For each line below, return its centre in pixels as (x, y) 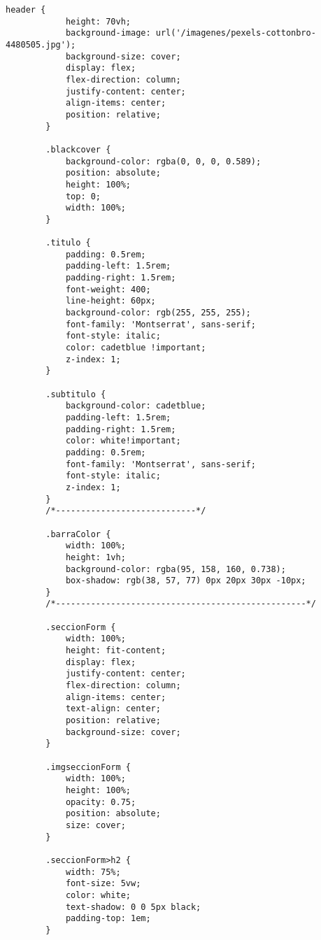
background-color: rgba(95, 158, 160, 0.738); (176, 569)
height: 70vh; (98, 21)
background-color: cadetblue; (136, 406)
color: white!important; (123, 441)
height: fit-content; (116, 651)
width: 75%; (93, 872)
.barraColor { (78, 534)
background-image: (108, 33)
